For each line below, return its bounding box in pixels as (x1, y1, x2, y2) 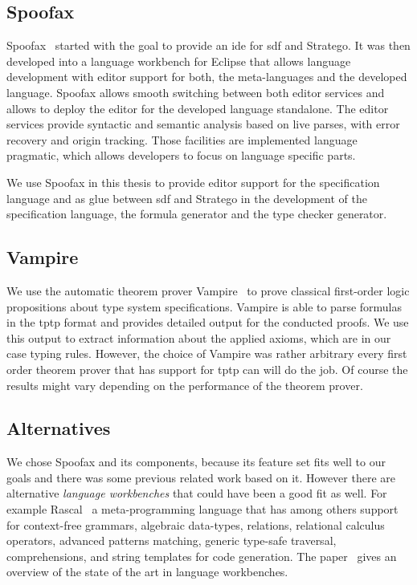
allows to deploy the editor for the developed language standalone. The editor (6, 100, 389, 116)
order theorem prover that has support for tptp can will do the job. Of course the (6, 360, 408, 377)
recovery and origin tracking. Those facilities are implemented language (6, 131, 358, 148)
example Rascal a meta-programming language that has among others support (6, 501, 399, 518)
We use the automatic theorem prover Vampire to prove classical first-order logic (6, 282, 410, 299)
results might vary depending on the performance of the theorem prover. (6, 376, 363, 393)
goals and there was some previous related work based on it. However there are (6, 469, 395, 485)
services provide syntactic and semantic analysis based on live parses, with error (6, 116, 400, 132)
